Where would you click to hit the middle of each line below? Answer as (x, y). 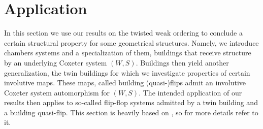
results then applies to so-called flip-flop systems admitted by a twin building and (131, 102)
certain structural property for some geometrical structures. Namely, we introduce (131, 42)
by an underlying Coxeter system (56, 62)
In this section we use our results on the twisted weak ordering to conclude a (123, 33)
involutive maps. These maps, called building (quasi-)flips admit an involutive (125, 83)
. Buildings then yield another (182, 62)
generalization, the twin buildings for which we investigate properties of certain (127, 72)
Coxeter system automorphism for (57, 92)
